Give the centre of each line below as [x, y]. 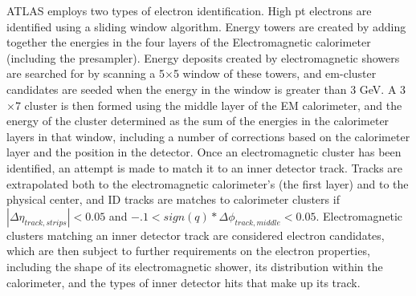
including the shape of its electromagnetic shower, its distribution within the [195, 266]
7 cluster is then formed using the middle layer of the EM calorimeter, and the [208, 105]
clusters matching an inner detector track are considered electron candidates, [196, 235]
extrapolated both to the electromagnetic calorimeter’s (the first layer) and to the [208, 183]
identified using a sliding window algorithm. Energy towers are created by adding [206, 26]
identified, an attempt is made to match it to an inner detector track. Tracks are [205, 167]
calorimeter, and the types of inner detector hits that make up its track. [184, 282]
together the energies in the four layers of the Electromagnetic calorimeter [189, 42]
